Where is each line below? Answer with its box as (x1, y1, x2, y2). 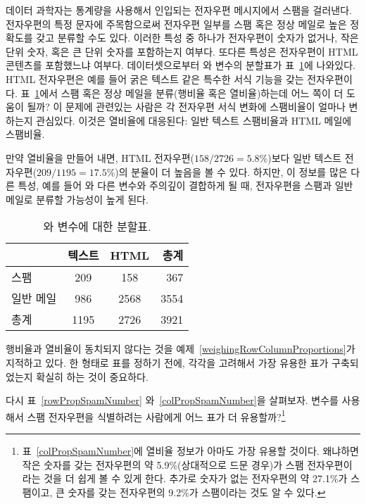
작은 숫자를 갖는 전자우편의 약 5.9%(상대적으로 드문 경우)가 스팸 (22, 457, 304, 472)
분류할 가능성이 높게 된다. (36, 191, 149, 206)
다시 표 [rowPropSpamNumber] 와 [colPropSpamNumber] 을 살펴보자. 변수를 (6, 393, 339, 408)
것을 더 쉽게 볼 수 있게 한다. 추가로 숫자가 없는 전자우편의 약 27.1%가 (44, 471, 348, 486)
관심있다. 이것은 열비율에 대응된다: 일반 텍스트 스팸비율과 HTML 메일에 (36, 113, 352, 127)
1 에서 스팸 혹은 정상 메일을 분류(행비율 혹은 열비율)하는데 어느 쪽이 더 (34, 85, 343, 100)
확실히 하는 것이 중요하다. (36, 369, 149, 384)
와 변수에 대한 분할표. (43, 218, 151, 235)
